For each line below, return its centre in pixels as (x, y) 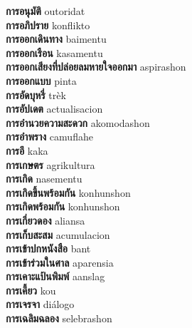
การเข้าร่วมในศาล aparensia (60, 262)
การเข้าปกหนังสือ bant (48, 248)
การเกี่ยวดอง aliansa (46, 220)
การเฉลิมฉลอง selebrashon (59, 318)
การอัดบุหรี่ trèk (36, 94)
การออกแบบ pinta (41, 80)
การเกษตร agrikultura (50, 164)
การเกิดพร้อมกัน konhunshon (63, 206)
